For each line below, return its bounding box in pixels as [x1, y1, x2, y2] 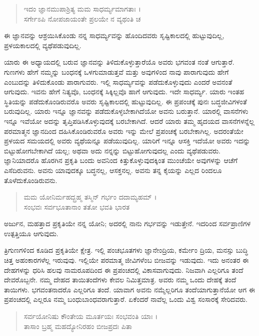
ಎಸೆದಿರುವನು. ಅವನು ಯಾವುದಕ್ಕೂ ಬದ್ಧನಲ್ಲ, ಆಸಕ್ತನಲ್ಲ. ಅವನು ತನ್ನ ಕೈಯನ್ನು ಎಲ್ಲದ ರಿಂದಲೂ [4, 164, 222, 175]
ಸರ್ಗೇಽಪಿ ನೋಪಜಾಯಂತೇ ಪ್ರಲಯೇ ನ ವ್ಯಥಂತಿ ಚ [23, 13, 141, 24]
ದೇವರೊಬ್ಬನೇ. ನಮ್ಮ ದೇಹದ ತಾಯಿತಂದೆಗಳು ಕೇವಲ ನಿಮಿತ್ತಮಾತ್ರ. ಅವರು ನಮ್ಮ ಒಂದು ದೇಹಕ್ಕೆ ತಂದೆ [4, 274, 236, 285]
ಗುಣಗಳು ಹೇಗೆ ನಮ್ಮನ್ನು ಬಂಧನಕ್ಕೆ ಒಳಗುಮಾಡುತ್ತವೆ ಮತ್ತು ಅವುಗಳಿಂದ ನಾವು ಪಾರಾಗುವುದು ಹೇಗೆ [4, 66, 229, 77]
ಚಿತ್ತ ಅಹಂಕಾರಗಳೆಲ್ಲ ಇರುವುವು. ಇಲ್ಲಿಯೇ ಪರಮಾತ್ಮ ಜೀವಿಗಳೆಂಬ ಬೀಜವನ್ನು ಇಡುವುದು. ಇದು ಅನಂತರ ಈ [4, 255, 249, 265]
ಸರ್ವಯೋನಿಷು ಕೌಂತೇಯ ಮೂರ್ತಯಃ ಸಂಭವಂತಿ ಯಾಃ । [23, 311, 158, 321]
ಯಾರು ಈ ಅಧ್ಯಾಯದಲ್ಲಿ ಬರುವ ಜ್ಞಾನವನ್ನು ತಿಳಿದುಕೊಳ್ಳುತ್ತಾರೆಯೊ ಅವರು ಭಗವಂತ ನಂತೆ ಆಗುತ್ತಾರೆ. [4, 57, 234, 67]
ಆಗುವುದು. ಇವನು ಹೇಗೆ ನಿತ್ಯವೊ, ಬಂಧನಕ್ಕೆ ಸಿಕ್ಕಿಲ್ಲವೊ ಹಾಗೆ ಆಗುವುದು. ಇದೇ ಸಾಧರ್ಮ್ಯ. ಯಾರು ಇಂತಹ [4, 86, 244, 97]
